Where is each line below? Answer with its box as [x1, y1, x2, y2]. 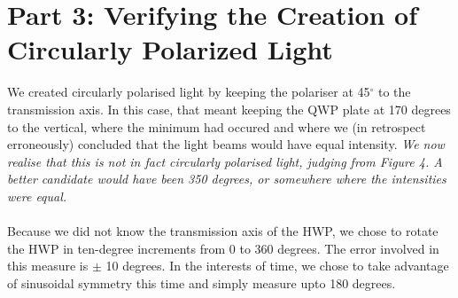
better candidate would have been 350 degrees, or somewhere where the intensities [7, 169, 446, 188]
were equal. [7, 186, 67, 205]
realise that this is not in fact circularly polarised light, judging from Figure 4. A [7, 152, 443, 170]
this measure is [7, 256, 89, 275]
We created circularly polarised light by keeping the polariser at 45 [7, 82, 370, 101]
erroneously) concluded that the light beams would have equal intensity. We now [7, 135, 445, 153]
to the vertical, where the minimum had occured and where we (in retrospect [7, 117, 426, 136]
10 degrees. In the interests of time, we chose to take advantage [105, 256, 449, 275]
